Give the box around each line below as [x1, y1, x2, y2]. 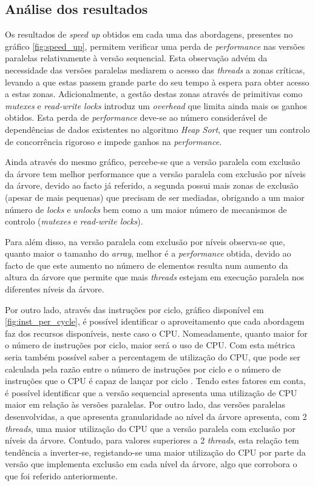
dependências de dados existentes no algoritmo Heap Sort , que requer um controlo [5, 123, 310, 135]
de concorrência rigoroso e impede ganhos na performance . [5, 135, 222, 147]
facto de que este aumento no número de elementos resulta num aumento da [5, 258, 288, 271]
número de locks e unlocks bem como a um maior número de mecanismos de [5, 203, 287, 215]
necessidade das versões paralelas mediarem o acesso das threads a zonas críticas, [5, 63, 305, 76]
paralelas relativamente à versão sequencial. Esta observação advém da [5, 52, 268, 64]
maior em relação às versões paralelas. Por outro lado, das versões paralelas [5, 398, 285, 411]
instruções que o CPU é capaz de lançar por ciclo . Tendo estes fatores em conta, [5, 374, 306, 387]
